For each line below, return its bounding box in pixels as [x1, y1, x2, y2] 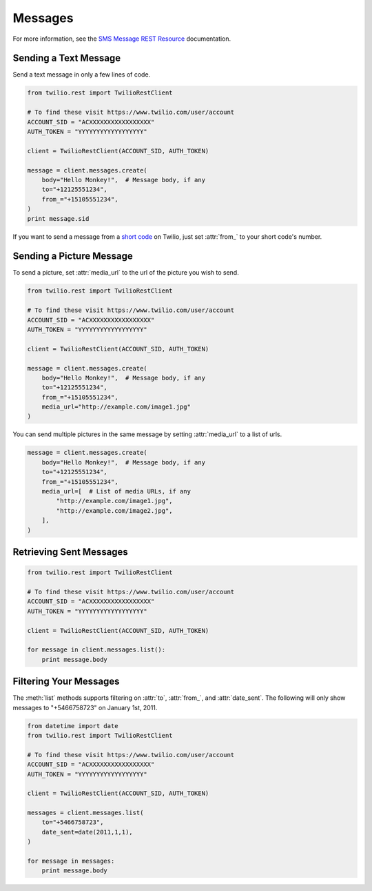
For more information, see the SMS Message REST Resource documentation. [12, 35, 231, 43]
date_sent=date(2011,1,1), [41, 828, 134, 836]
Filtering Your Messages [12, 676, 120, 687]
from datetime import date [27, 722, 118, 730]
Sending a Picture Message [12, 251, 134, 262]
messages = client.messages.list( [27, 809, 144, 817]
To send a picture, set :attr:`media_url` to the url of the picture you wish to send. [12, 268, 239, 277]
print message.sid [27, 215, 90, 222]
